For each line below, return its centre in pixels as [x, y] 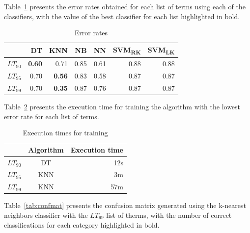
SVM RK [127, 50]
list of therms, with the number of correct [169, 215]
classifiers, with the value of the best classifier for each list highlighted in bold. [122, 16]
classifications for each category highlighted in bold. [82, 224]
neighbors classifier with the [46, 215]
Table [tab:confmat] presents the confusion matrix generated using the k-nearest [125, 205]
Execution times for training [65, 133]
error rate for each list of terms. [52, 116]
